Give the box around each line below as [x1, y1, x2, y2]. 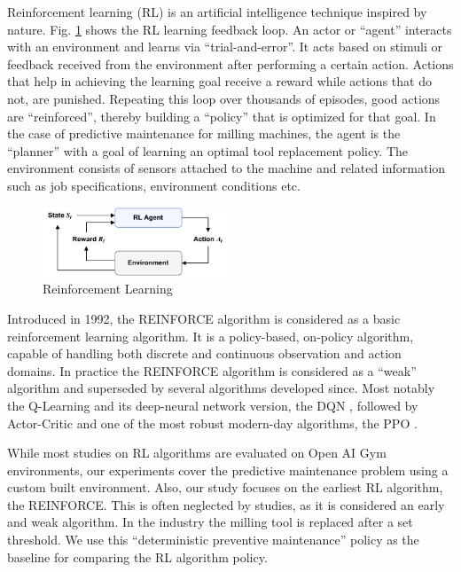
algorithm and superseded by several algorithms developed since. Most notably [7, 379, 435, 397]
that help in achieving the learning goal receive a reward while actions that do [7, 72, 432, 90]
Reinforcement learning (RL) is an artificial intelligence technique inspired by [7, 3, 427, 20]
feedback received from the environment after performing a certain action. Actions [7, 54, 454, 73]
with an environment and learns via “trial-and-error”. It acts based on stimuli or [7, 37, 442, 56]
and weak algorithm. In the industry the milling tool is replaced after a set [7, 513, 413, 531]
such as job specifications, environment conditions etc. [7, 176, 301, 194]
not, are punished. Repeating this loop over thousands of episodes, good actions [7, 89, 441, 107]
